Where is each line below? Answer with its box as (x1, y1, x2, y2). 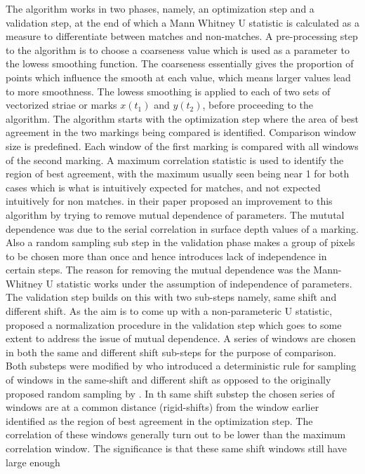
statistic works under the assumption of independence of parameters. (56, 276, 352, 290)
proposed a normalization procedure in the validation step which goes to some (6, 317, 342, 332)
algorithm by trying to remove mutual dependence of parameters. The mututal (6, 207, 345, 222)
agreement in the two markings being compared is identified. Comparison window (6, 125, 357, 140)
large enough (6, 454, 60, 469)
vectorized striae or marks (6, 97, 117, 112)
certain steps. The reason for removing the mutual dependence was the (6, 262, 310, 277)
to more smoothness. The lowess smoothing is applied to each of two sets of (6, 83, 331, 98)
